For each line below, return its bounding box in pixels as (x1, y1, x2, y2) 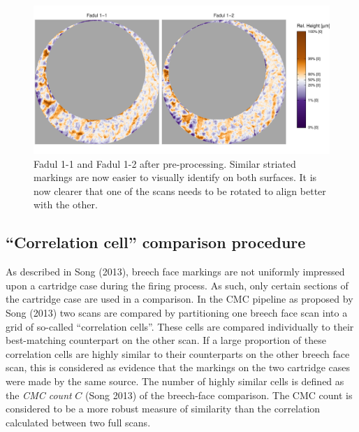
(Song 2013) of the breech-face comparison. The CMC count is (85, 387, 353, 402)
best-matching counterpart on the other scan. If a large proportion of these (6, 333, 326, 347)
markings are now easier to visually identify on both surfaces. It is (34, 170, 317, 185)
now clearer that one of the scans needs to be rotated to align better (34, 183, 326, 198)
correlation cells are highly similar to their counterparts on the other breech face (6, 346, 350, 361)
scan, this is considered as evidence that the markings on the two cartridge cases (6, 360, 351, 375)
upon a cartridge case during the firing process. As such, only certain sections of (6, 278, 349, 292)
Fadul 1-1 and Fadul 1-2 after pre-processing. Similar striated (34, 156, 296, 171)
